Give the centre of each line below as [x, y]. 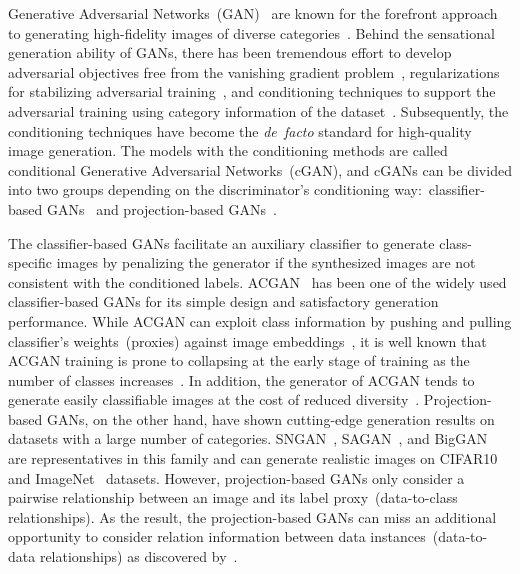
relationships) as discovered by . [138, 556]
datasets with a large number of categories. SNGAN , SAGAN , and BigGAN [248, 438]
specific [30, 262]
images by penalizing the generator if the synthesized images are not [266, 262]
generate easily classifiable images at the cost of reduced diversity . [214, 399]
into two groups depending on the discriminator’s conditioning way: [215, 189]
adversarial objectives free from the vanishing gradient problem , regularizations [254, 71]
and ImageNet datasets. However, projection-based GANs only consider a [236, 477]
